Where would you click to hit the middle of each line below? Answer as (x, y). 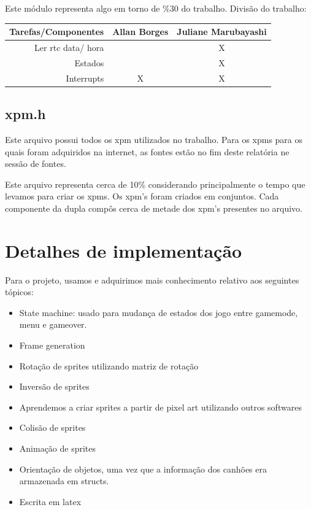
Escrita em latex (50, 501)
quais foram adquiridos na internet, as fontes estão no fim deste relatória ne (147, 151)
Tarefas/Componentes (57, 32)
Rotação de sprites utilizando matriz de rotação (109, 365)
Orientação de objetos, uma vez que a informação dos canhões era (143, 469)
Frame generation (52, 345)
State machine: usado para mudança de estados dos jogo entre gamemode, (159, 312)
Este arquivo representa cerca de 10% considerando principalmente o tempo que (155, 184)
